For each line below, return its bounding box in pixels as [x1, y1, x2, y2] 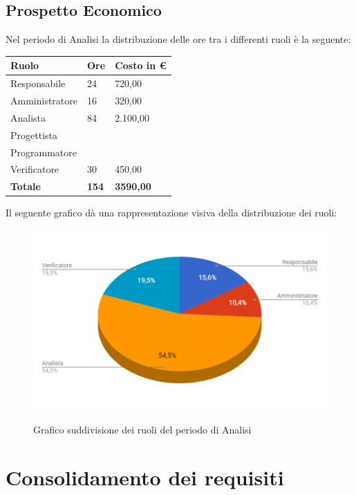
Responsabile [10, 76, 66, 91]
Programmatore [10, 144, 77, 159]
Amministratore [10, 93, 77, 107]
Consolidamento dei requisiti [6, 463, 284, 491]
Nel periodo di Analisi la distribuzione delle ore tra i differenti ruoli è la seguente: [6, 32, 351, 46]
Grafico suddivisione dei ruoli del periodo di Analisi [33, 422, 252, 437]
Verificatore [10, 162, 59, 176]
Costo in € [115, 58, 167, 73]
